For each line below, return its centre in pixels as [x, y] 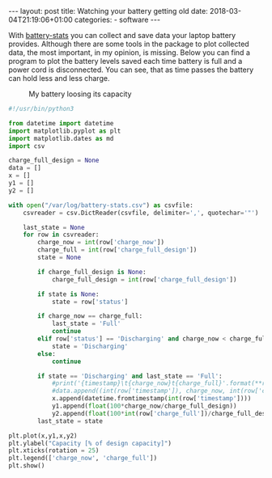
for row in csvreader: [61, 235]
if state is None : [68, 294]
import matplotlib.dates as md [61, 138]
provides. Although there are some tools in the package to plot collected [129, 44]
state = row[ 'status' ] [90, 302]
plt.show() [27, 466]
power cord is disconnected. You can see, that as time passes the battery [131, 70]
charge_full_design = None [54, 161]
